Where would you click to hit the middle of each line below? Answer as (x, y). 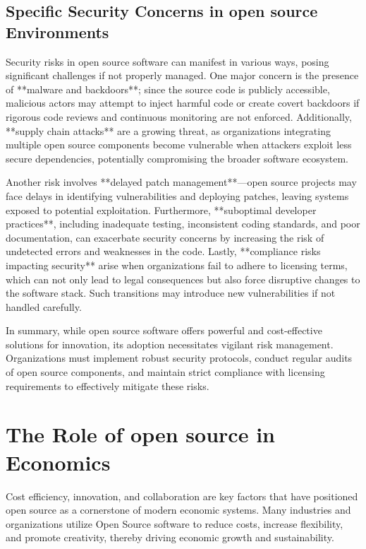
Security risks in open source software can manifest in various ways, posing (167, 61)
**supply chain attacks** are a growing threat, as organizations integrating (168, 130)
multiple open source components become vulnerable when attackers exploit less (179, 144)
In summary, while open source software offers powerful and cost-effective (164, 330)
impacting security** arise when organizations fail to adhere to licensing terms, (177, 265)
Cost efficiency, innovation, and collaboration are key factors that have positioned (182, 496)
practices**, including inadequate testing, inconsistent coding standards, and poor (183, 224)
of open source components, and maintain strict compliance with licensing (165, 372)
